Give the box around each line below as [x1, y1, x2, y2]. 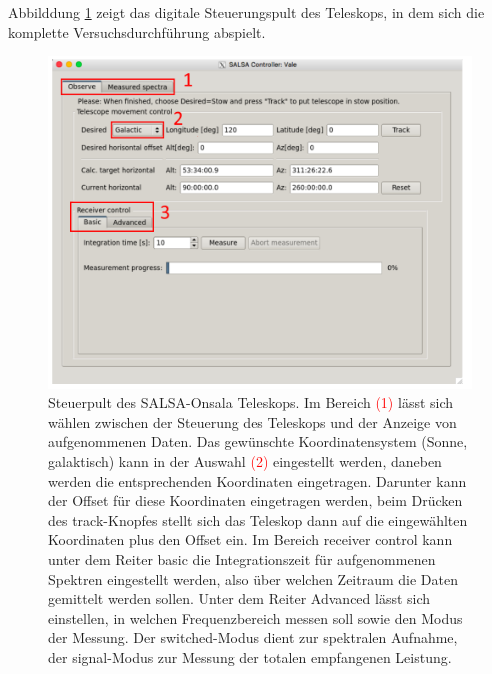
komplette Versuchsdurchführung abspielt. [8, 21, 266, 42]
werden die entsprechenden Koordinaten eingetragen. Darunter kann [48, 470, 467, 491]
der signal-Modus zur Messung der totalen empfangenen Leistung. [48, 646, 452, 667]
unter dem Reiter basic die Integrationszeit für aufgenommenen [48, 548, 436, 569]
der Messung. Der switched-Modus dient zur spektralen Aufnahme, [48, 627, 458, 648]
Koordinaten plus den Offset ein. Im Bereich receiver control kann [48, 529, 453, 550]
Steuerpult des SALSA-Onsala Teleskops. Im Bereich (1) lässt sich [48, 392, 454, 413]
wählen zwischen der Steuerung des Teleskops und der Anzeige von [48, 411, 457, 432]
